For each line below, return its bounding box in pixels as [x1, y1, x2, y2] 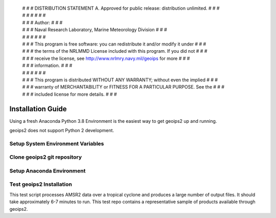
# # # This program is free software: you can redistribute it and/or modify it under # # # [22, 41, 206, 47]
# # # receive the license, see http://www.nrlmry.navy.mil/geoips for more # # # [22, 55, 190, 61]
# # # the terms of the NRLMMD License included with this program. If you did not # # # [22, 48, 208, 54]
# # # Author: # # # [22, 19, 63, 26]
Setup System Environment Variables [9, 140, 104, 147]
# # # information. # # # [22, 62, 73, 69]
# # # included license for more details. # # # [22, 91, 117, 97]
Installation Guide [9, 104, 67, 113]
